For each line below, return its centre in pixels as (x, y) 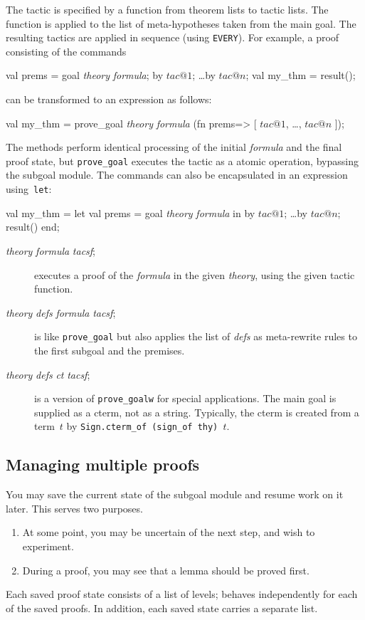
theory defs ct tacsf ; (48, 374)
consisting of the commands (66, 51)
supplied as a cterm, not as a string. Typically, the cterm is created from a (197, 412)
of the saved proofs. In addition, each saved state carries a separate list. (162, 608)
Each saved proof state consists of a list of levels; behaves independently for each (182, 594)
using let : (29, 189)
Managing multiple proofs (103, 464)
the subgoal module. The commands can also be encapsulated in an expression (177, 175)
